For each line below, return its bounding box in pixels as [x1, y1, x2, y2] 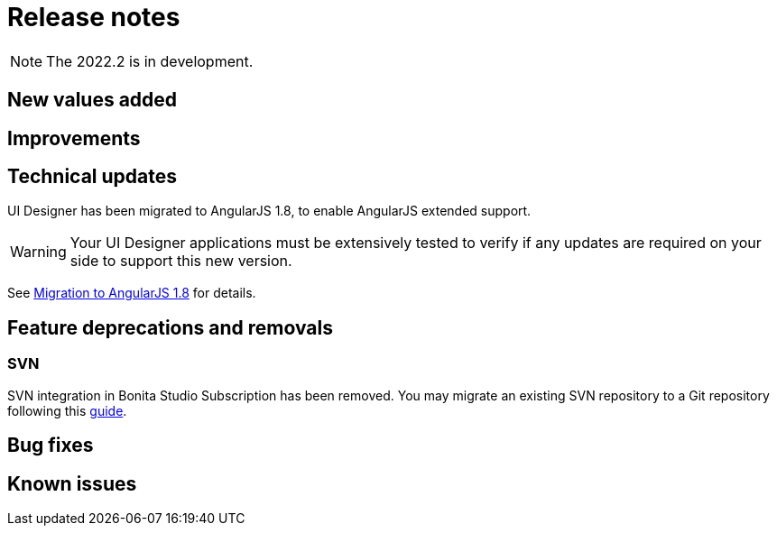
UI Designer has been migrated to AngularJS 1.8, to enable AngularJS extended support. [7, 203, 532, 219]
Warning [10, 243, 67, 262]
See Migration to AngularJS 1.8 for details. [7, 285, 256, 301]
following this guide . [7, 402, 127, 418]
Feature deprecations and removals [7, 316, 333, 339]
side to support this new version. [69, 252, 292, 271]
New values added [7, 88, 178, 112]
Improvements [7, 126, 141, 150]
